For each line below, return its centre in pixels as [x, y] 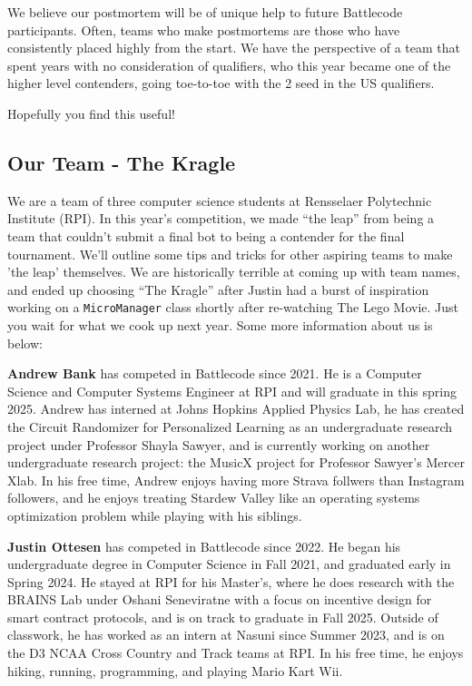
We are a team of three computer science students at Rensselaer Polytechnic [220, 200]
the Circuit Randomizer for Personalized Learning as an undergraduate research [230, 426]
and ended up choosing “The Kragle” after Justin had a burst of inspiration [218, 289]
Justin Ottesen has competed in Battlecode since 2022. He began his [204, 546]
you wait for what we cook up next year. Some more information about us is [220, 324]
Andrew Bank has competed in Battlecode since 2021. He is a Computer [215, 373]
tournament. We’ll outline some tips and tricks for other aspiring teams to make [230, 254]
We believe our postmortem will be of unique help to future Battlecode [205, 12]
